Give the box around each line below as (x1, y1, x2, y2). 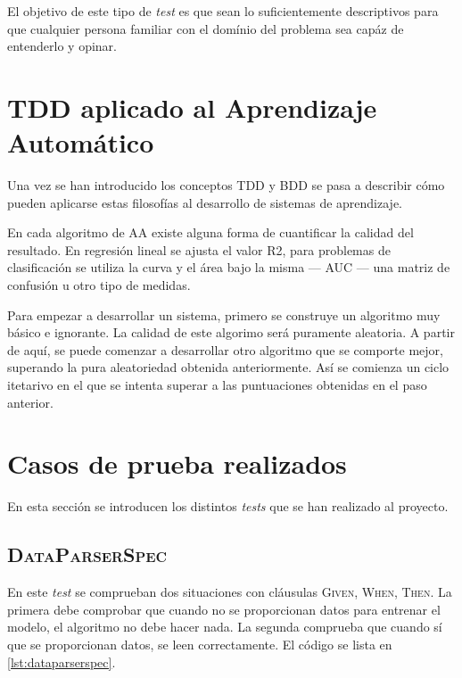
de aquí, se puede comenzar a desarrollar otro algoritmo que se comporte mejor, (7, 340, 443, 359)
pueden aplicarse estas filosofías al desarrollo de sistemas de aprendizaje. (7, 193, 402, 211)
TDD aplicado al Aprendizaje (7, 88, 377, 125)
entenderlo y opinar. (7, 37, 117, 55)
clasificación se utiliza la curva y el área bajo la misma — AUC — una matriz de (7, 258, 450, 277)
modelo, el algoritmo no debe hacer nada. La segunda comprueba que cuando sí (7, 617, 442, 636)
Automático (7, 124, 154, 161)
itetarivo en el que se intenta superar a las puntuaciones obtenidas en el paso (7, 376, 427, 394)
